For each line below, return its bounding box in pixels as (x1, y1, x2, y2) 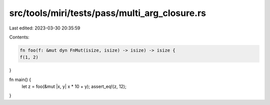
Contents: (9, 34, 29, 40)
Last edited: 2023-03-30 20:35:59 (9, 25, 80, 31)
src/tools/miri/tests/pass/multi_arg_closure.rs (9, 7, 206, 18)
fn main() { (9, 76, 31, 82)
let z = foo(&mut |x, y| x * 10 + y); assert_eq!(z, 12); (21, 83, 127, 89)
